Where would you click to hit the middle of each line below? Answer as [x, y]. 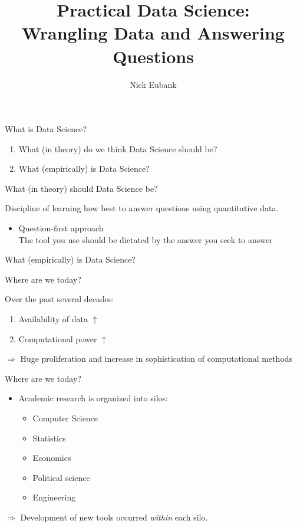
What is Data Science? [46, 129]
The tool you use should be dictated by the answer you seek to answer [146, 239]
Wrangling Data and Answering [153, 33]
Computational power [58, 338]
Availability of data [53, 319]
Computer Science [65, 418]
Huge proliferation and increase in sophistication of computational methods [156, 359]
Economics [52, 458]
